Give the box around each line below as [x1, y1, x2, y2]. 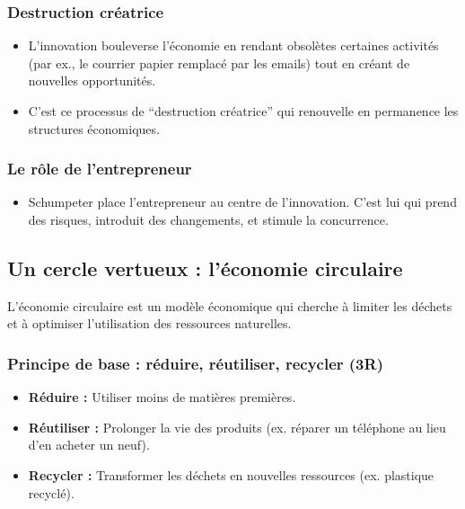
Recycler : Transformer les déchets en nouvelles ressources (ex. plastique [28, 465, 434, 484]
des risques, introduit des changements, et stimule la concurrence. [28, 210, 389, 228]
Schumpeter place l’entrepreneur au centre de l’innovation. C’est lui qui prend [28, 192, 457, 211]
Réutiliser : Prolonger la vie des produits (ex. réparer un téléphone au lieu [28, 417, 446, 436]
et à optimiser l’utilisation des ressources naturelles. [7, 314, 292, 333]
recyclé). [28, 483, 75, 502]
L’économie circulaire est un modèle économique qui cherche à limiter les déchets [7, 296, 452, 315]
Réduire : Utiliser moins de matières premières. [28, 388, 296, 406]
